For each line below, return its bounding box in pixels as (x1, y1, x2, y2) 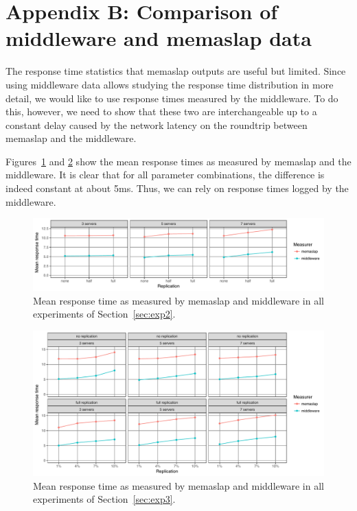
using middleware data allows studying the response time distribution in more (5, 77, 334, 91)
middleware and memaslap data (5, 24, 312, 52)
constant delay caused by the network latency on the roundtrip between (5, 117, 308, 132)
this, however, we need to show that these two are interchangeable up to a (5, 104, 317, 119)
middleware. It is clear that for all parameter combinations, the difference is (5, 167, 325, 182)
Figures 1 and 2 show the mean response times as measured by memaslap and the (5, 154, 352, 168)
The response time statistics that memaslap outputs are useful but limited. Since (5, 64, 346, 78)
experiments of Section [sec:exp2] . (33, 307, 176, 321)
